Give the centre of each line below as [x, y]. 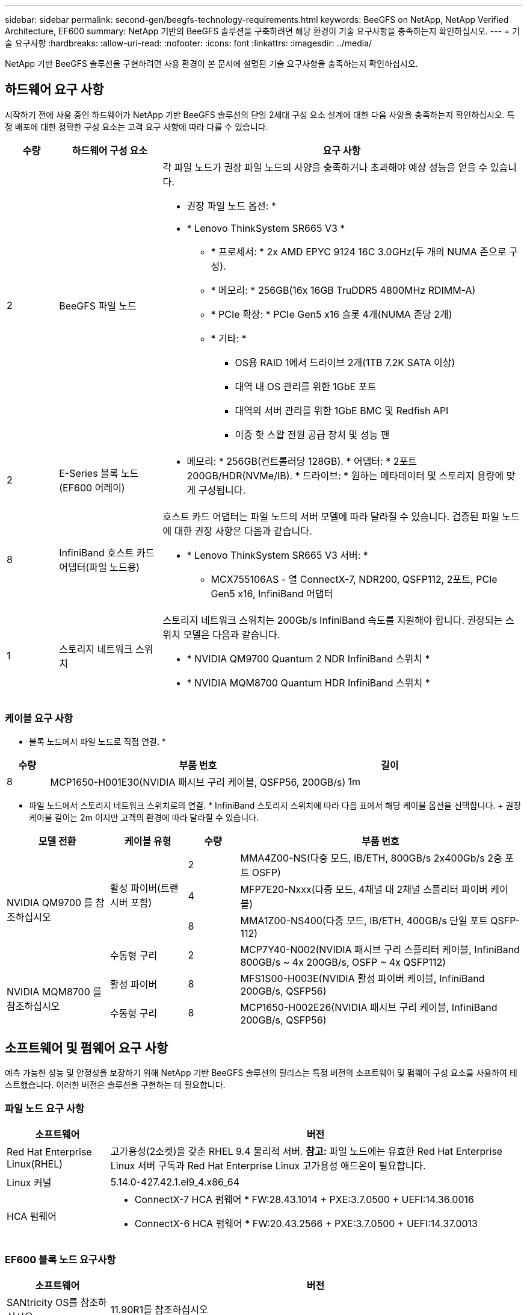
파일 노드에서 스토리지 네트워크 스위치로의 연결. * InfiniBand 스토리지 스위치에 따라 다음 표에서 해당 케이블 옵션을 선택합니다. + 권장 [275, 805]
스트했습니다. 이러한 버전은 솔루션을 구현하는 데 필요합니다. [115, 1085]
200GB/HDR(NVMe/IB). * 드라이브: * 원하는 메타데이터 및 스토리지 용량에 [345, 475]
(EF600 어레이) [92, 487]
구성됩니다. [222, 490]
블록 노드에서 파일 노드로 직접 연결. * [97, 741]
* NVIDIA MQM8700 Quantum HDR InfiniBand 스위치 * [308, 682]
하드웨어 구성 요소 [110, 150]
